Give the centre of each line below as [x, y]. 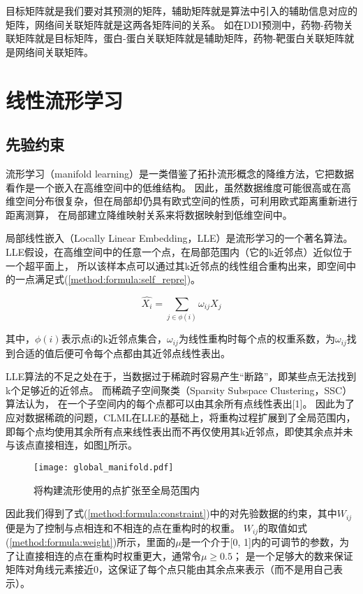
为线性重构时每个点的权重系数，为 [257, 339]
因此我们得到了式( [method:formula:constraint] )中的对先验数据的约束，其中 [171, 513]
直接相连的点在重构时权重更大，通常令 [113, 555]
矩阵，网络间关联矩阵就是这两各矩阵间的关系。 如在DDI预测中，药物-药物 [175, 24]
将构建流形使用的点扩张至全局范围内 [117, 490]
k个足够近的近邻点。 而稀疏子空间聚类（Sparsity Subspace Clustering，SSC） [179, 390]
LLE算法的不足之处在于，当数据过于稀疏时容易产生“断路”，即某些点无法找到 [181, 376]
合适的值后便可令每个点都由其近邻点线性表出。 [123, 353]
